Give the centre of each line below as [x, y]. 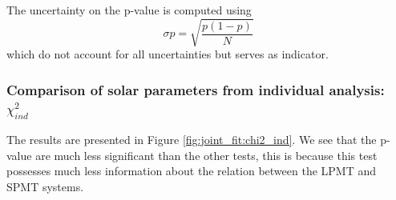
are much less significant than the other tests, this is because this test [206, 155]
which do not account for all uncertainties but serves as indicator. [168, 54]
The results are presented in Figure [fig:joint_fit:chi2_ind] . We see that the [192, 140]
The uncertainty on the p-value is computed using [129, 10]
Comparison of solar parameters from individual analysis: [196, 89]
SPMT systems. [45, 186]
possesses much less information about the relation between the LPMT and [192, 171]
